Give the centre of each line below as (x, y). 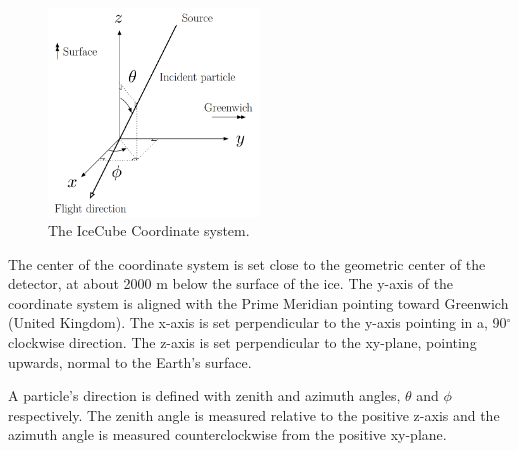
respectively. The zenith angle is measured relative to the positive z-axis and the (254, 414)
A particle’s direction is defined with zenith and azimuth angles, (204, 395)
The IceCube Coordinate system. (149, 230)
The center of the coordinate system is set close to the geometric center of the (247, 263)
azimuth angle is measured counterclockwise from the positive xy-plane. (227, 434)
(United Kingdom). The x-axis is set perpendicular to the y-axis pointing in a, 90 (257, 322)
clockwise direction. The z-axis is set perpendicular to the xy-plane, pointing (242, 342)
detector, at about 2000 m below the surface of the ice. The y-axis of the (231, 283)
